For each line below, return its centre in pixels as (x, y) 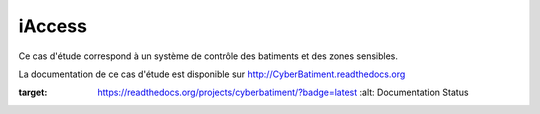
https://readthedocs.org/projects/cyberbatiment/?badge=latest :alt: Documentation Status (283, 92)
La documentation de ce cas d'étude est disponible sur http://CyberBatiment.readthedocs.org (212, 74)
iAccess (52, 26)
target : (33, 92)
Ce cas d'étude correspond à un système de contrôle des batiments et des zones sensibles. (208, 56)
